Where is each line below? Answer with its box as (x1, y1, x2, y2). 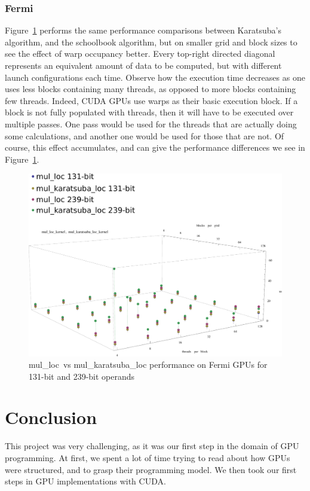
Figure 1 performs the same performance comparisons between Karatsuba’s (5, 24, 281, 36)
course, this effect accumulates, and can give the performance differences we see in (5, 141, 305, 154)
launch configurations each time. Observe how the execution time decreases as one (5, 71, 305, 83)
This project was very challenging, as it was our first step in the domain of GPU (5, 440, 299, 452)
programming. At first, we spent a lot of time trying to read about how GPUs (5, 452, 290, 463)
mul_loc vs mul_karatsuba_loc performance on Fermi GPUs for (29, 358, 268, 371)
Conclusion (5, 405, 97, 429)
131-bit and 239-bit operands (29, 370, 135, 382)
